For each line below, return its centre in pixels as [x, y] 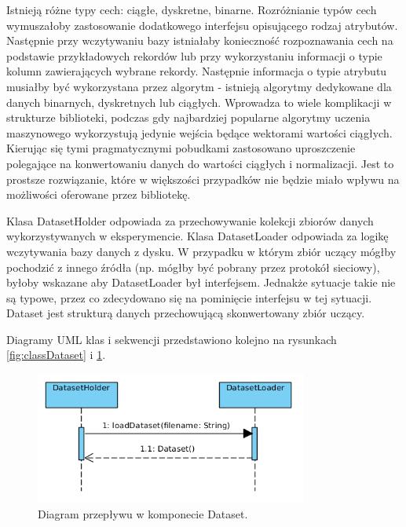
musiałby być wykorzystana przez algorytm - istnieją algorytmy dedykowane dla [199, 86]
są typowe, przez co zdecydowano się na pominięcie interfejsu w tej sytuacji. [189, 297]
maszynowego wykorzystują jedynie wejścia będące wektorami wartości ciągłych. [199, 132]
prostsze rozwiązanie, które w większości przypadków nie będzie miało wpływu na [203, 179]
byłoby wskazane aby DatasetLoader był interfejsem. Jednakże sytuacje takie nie [201, 282]
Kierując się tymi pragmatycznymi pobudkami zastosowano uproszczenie [181, 148]
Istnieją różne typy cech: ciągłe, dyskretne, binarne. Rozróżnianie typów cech [192, 9]
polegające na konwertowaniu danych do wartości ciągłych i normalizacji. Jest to [200, 163]
